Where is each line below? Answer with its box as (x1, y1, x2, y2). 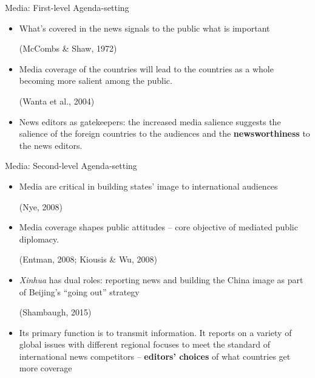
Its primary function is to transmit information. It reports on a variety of (19, 326, 292, 338)
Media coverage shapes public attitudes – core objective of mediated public (19, 221, 298, 233)
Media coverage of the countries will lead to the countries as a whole (19, 62, 274, 75)
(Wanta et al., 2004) (19, 94, 95, 107)
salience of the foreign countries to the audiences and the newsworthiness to (19, 127, 310, 140)
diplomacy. (19, 232, 59, 245)
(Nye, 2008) (19, 200, 63, 213)
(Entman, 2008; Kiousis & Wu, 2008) (19, 253, 157, 266)
